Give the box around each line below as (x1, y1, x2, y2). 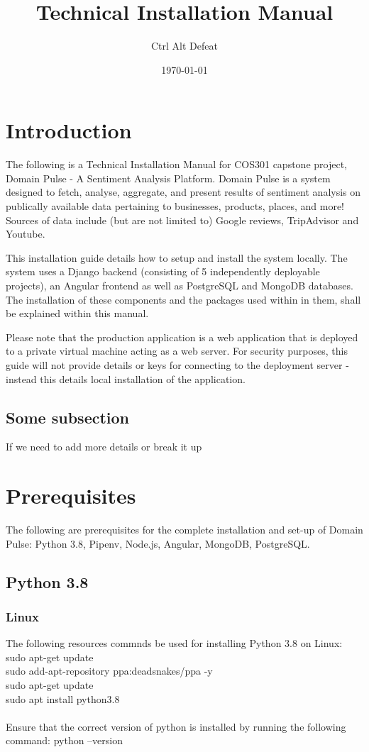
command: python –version (6, 733, 123, 748)
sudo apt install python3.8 (6, 691, 120, 706)
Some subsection (6, 406, 130, 428)
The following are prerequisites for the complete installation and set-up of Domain (6, 522, 363, 537)
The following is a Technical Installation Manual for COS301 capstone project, (6, 157, 347, 172)
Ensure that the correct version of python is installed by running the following (6, 719, 346, 734)
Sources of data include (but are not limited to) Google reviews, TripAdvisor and (6, 212, 359, 227)
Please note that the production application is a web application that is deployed (6, 329, 358, 344)
